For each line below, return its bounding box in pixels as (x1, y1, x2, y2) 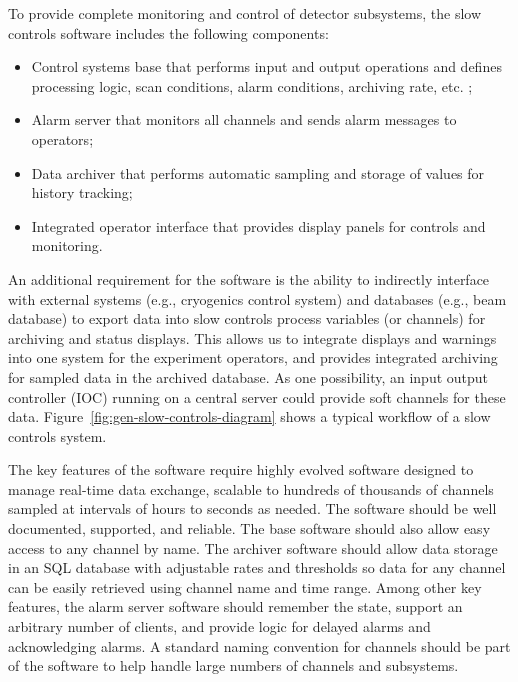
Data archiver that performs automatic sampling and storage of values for (31, 162, 485, 183)
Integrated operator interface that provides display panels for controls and (31, 215, 486, 236)
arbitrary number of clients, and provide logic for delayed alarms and (8, 616, 431, 637)
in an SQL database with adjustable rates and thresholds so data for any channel (8, 557, 506, 578)
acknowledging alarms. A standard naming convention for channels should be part (8, 635, 511, 656)
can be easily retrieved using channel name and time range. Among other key (8, 576, 482, 597)
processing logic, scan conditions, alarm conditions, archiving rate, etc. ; (31, 75, 473, 96)
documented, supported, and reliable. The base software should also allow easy (8, 518, 491, 539)
